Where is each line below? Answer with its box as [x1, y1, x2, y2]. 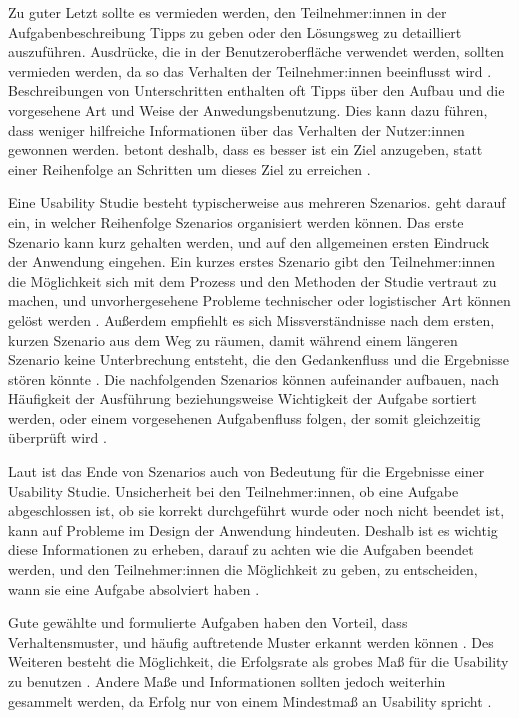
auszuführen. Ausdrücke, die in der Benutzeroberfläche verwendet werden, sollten [8, 41, 505, 62]
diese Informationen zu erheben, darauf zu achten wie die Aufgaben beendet [8, 539, 474, 560]
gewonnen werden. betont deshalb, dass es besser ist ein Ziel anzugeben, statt [8, 139, 483, 160]
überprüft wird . [8, 427, 107, 448]
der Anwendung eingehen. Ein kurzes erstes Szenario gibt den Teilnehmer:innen [8, 251, 496, 272]
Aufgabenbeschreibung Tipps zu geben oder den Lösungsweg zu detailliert [8, 21, 462, 42]
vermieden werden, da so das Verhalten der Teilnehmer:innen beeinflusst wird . [8, 60, 492, 81]
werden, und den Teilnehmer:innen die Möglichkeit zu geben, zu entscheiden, [8, 559, 478, 580]
